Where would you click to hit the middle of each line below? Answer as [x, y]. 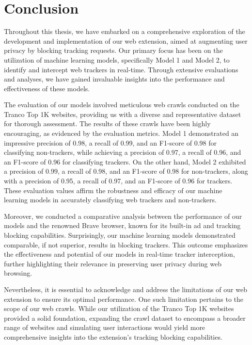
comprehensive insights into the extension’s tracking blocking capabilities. [113, 337]
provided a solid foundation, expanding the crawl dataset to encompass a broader [125, 318]
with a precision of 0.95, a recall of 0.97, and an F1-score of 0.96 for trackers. [118, 181]
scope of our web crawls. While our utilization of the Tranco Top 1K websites [119, 308]
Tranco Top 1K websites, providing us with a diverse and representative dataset [123, 114]
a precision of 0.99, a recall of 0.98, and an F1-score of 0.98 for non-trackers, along [126, 171]
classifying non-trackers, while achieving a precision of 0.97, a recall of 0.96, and [123, 152]
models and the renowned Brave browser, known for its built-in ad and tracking [122, 225]
